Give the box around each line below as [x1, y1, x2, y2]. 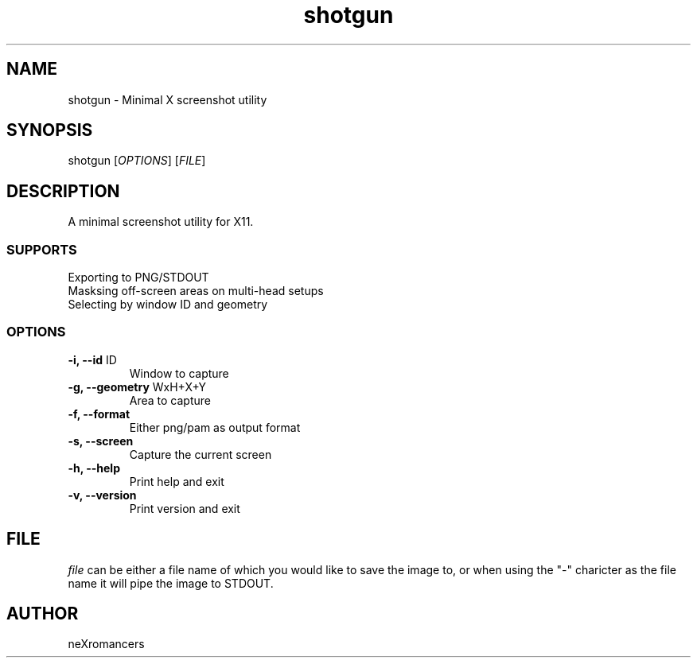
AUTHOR [6, 604, 79, 624]
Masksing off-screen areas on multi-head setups [68, 284, 324, 298]
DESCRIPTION [6, 181, 120, 201]
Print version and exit [129, 501, 240, 515]
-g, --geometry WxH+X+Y [68, 379, 207, 394]
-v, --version [68, 487, 137, 502]
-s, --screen [68, 433, 134, 448]
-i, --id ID [68, 352, 117, 367]
